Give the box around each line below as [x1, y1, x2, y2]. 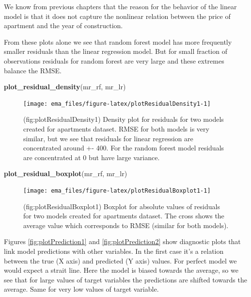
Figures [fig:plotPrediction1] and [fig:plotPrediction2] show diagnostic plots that [4, 236, 241, 247]
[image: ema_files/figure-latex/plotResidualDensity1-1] [23, 100, 211, 107]
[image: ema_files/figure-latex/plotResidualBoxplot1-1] [23, 187, 211, 194]
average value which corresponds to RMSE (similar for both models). [23, 220, 229, 230]
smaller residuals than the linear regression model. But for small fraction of [4, 46, 227, 56]
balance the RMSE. [4, 65, 62, 75]
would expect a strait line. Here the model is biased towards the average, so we [4, 265, 238, 275]
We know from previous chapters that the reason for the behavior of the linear [4, 1, 237, 11]
